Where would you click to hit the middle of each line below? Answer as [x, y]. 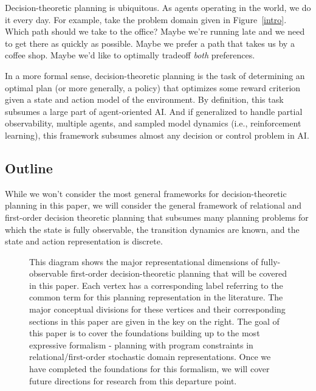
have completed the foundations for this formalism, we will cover [149, 369]
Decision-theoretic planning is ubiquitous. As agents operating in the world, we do [158, 7]
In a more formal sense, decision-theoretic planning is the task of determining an [155, 75]
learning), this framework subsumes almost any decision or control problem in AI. [157, 135]
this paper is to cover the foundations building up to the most [145, 333]
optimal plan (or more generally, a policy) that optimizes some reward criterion [153, 87]
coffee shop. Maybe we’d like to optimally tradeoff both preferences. [130, 55]
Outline [29, 168]
